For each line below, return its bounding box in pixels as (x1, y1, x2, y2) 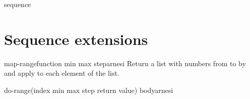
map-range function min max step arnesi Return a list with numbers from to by (4, 58, 246, 68)
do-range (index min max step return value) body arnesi (4, 84, 173, 95)
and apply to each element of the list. (4, 68, 119, 78)
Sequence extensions (4, 28, 148, 49)
